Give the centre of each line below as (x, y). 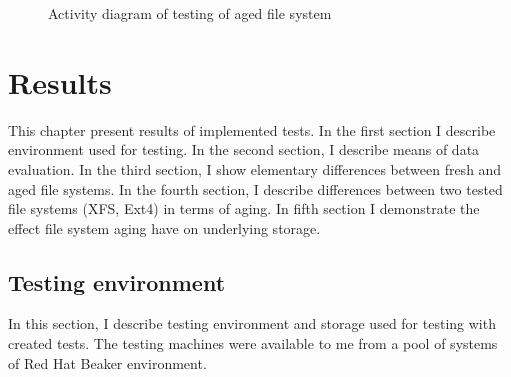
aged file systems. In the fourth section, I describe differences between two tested (255, 188)
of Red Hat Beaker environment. (107, 362)
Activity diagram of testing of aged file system (190, 13)
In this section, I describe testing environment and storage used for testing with (252, 323)
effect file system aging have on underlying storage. (164, 227)
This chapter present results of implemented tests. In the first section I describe (252, 129)
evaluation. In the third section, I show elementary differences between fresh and (255, 168)
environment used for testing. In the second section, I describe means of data (244, 149)
